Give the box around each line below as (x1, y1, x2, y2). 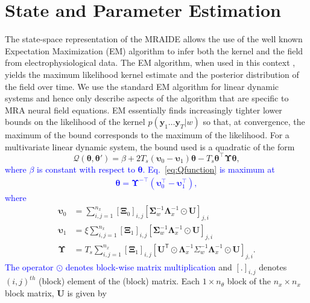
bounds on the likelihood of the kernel (5, 115, 145, 128)
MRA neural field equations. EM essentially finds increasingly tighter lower (5, 103, 282, 116)
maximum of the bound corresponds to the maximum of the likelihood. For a (5, 129, 289, 141)
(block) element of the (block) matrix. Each (38, 275, 200, 287)
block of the (227, 275, 271, 287)
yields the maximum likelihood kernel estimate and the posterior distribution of (5, 68, 299, 80)
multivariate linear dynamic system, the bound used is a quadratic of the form (5, 140, 295, 153)
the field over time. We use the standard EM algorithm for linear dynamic (5, 80, 279, 92)
